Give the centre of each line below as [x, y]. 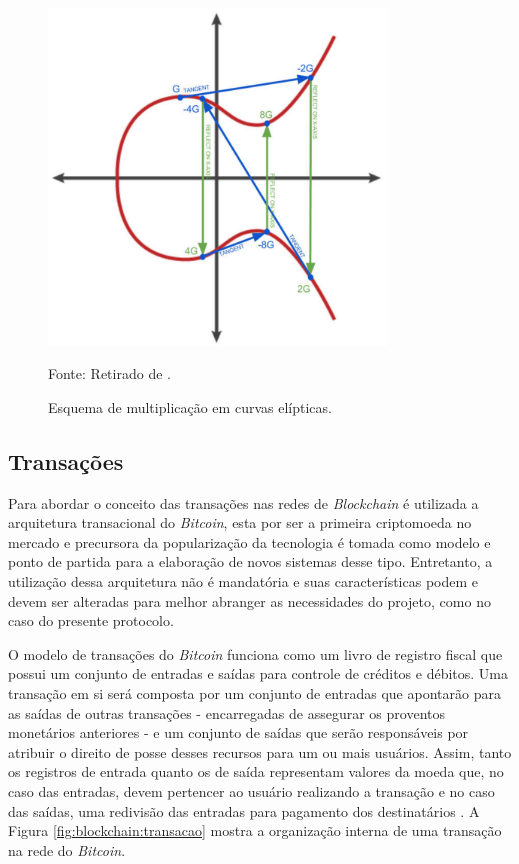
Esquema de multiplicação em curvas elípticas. [190, 406]
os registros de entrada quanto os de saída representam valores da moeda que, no [256, 771]
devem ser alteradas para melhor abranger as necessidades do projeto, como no [249, 600]
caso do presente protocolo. [91, 620]
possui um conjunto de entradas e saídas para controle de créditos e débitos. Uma [258, 673]
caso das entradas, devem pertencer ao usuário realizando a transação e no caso [251, 790]
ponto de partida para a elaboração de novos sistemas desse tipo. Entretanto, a [250, 561]
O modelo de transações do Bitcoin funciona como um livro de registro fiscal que [255, 653]
